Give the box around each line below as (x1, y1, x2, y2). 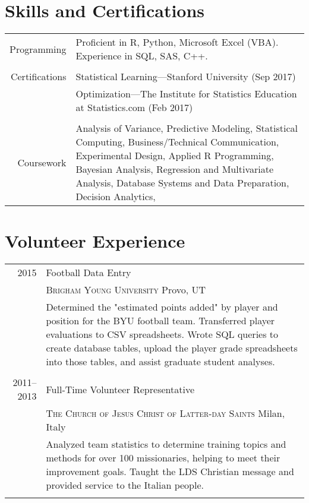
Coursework (17, 155, 67, 169)
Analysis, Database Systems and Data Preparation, (75, 176, 289, 190)
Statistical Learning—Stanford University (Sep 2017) (75, 69, 296, 84)
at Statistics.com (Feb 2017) (75, 100, 193, 115)
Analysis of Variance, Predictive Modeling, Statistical (75, 121, 298, 135)
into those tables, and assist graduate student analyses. (46, 355, 275, 369)
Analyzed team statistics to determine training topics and (46, 437, 286, 451)
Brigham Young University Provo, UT (46, 283, 206, 297)
